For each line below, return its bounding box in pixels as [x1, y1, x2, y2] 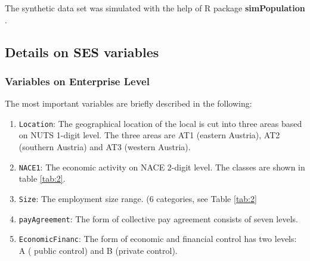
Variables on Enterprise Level [5, 73, 150, 88]
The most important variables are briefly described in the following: [5, 97, 252, 110]
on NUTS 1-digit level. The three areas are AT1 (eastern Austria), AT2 [18, 129, 280, 141]
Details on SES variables [5, 42, 159, 61]
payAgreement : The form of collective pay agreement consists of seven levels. [18, 212, 298, 225]
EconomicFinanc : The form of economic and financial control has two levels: [18, 232, 297, 245]
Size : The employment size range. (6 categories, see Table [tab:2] [18, 192, 257, 204]
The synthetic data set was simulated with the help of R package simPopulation [5, 2, 305, 14]
